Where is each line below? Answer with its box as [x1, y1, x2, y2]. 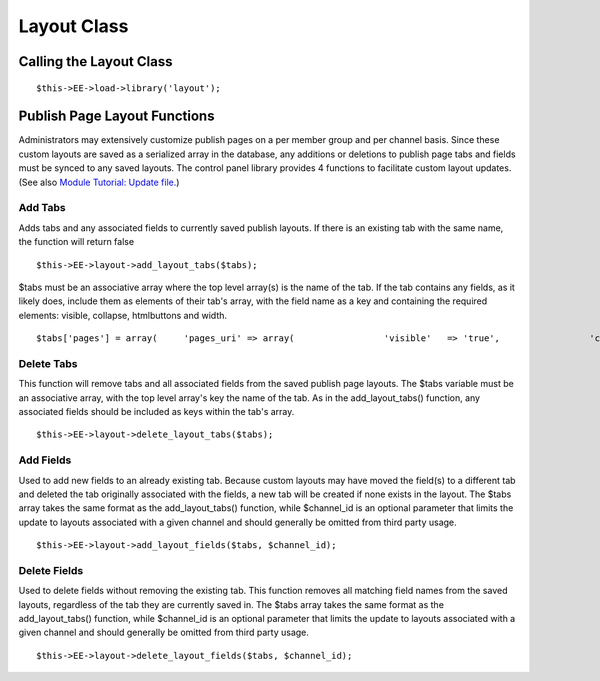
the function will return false [18, 236, 135, 248]
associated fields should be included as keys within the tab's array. [18, 406, 295, 418]
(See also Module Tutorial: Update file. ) [18, 176, 180, 188]
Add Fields [18, 453, 72, 467]
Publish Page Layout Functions [18, 108, 215, 125]
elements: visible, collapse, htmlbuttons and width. [18, 309, 228, 321]
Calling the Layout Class [18, 53, 173, 70]
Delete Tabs [18, 356, 78, 370]
